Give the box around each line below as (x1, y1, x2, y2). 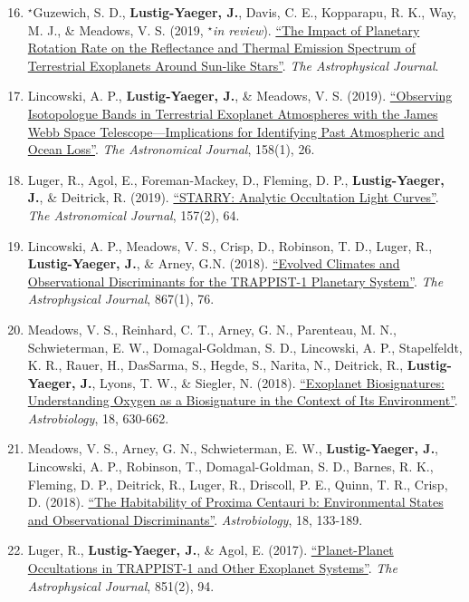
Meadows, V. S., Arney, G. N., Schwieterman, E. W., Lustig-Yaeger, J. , (27, 439, 438, 458)
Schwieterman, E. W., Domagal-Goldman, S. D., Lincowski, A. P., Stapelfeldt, (27, 337, 463, 356)
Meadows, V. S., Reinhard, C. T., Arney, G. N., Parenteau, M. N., (27, 319, 397, 338)
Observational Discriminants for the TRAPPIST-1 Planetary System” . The (27, 271, 444, 290)
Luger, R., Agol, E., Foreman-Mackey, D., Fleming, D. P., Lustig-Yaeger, (27, 170, 445, 189)
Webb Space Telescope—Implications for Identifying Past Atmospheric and (27, 121, 445, 141)
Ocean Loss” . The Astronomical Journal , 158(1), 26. (27, 140, 315, 159)
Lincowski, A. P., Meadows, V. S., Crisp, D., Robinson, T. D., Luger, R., (27, 236, 433, 255)
